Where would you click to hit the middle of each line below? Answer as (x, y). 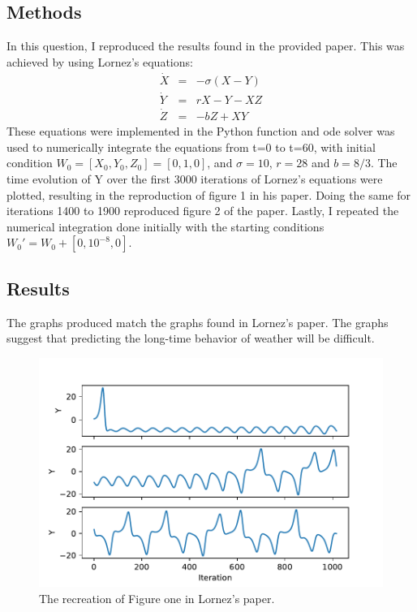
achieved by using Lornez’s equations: (100, 61)
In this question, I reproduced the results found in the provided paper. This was (206, 46)
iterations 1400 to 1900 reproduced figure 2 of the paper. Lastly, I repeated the (203, 211)
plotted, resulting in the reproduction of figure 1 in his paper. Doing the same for (209, 194)
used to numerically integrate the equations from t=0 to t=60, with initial (191, 147)
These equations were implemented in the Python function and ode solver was (201, 131)
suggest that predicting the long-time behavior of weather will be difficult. (191, 338)
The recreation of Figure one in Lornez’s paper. (157, 598)
